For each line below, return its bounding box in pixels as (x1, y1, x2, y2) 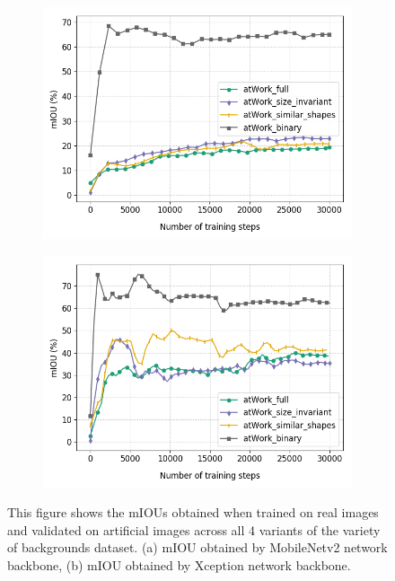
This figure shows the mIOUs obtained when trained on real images (7, 503, 379, 522)
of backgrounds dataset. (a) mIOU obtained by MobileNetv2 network (7, 538, 388, 557)
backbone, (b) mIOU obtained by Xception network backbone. (7, 555, 351, 574)
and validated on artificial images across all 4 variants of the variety (7, 520, 381, 539)
